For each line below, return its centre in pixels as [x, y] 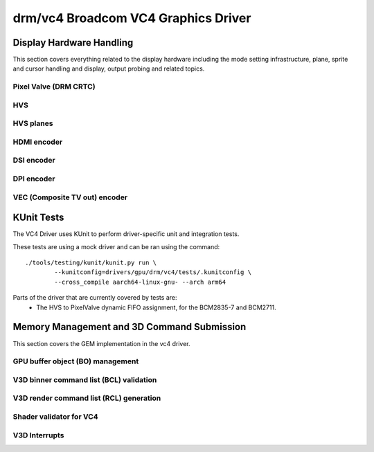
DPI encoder [34, 179]
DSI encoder [34, 161]
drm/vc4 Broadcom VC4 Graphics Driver [132, 18]
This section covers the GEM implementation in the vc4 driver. [101, 343]
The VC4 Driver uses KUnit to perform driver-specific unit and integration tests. [126, 234]
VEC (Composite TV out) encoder [70, 197]
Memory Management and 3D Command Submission [130, 327]
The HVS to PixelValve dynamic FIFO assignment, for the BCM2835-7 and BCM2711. [156, 307]
